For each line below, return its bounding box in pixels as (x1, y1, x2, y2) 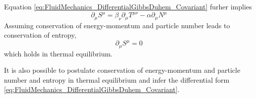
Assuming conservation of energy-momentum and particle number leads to (4, 20, 230, 30)
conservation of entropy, (4, 30, 76, 40)
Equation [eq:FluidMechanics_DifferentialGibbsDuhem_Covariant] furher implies (4, 1, 252, 11)
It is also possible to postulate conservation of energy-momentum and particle (4, 65, 241, 75)
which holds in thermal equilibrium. (4, 48, 113, 58)
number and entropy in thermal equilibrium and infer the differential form (4, 74, 230, 85)
